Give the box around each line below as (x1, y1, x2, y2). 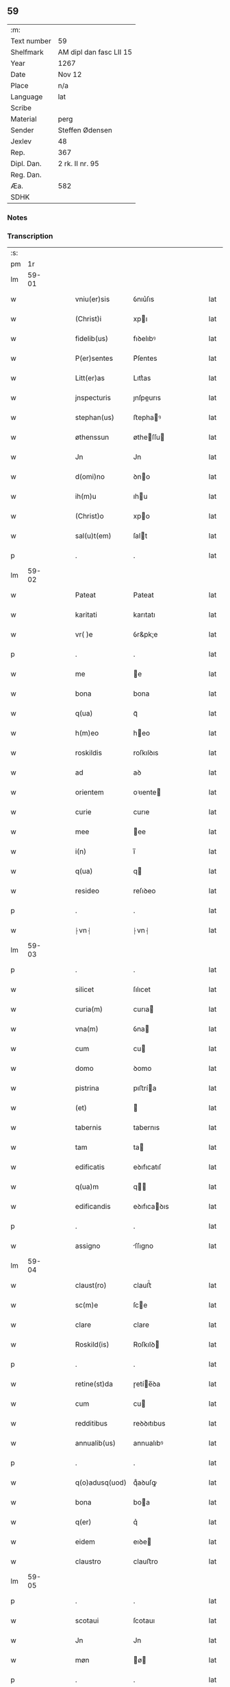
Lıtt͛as (133, 373, 151, 383)
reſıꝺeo (133, 886, 156, 896)
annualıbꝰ (133, 1439, 164, 1448)
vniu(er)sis (75, 294, 110, 304)
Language (10, 92, 43, 102)
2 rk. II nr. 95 (57, 158, 99, 168)
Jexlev (10, 137, 32, 146)
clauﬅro (133, 1557, 159, 1566)
